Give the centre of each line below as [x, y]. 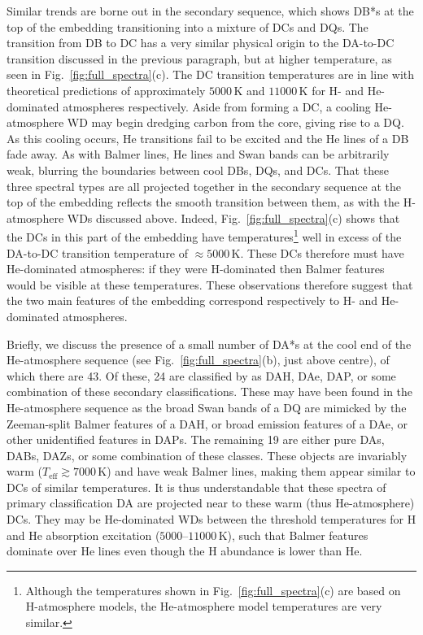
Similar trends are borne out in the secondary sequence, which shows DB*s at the [210, 11]
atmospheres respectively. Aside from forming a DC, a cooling [217, 106]
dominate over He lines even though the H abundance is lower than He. [185, 551]
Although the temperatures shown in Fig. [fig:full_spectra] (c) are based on [213, 590]
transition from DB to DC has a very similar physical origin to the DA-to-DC [201, 43]
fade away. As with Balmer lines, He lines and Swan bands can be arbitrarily [198, 154]
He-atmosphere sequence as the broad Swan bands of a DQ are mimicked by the [207, 407]
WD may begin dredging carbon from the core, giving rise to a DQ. [235, 122]
